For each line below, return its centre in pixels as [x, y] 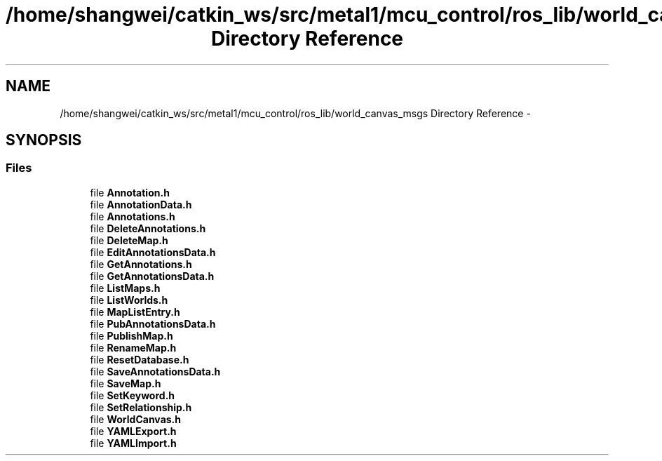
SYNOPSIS [44, 140]
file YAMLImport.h [133, 443]
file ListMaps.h [125, 288]
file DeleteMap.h [129, 240]
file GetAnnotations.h [141, 264]
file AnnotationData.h [141, 204]
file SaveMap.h [126, 383]
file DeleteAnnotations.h [148, 228]
